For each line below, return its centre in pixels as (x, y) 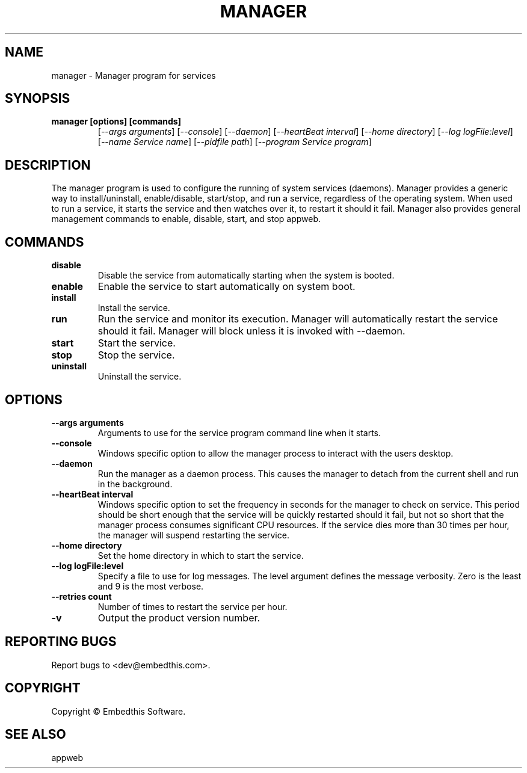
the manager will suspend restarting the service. (193, 535)
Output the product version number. (179, 617)
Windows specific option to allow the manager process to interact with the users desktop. (276, 453)
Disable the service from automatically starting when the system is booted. (246, 276)
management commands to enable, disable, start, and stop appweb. (186, 219)
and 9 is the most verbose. (151, 586)
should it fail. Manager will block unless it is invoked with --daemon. (251, 331)
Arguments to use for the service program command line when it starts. (239, 433)
